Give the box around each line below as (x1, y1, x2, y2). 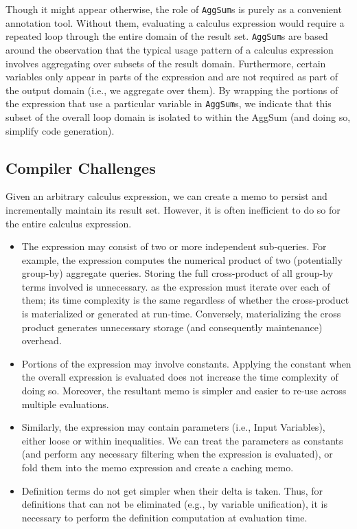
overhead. (21, 333, 62, 348)
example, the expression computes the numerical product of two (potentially (21, 252, 343, 267)
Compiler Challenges (5, 157, 156, 178)
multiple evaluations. (21, 396, 109, 411)
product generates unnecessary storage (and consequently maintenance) (21, 319, 323, 334)
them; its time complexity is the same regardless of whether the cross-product (21, 293, 349, 307)
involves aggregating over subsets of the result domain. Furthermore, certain (5, 56, 326, 70)
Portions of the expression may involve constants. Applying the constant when (21, 356, 352, 370)
